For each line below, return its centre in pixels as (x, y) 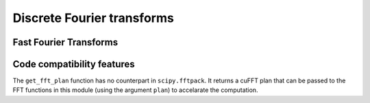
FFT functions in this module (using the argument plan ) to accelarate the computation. (135, 90)
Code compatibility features (74, 64)
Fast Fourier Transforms (65, 42)
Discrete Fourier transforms (93, 18)
